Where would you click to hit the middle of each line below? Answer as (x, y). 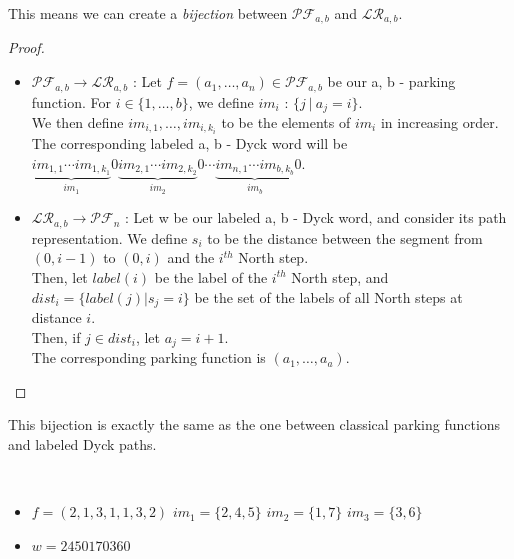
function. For (71, 101)
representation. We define (109, 237)
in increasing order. (439, 121)
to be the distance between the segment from (345, 237)
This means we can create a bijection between (148, 13)
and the (191, 257)
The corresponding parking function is (148, 357)
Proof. (26, 47)
